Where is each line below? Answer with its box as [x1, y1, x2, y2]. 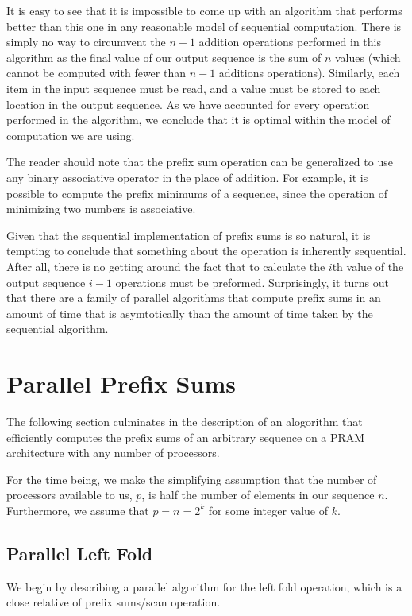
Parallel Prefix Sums [6, 367, 236, 400]
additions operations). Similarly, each [218, 64, 400, 81]
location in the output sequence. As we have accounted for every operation [6, 95, 370, 112]
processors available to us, [6, 486, 133, 503]
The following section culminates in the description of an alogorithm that [6, 413, 363, 429]
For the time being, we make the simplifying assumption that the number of [6, 471, 377, 487]
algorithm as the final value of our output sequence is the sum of [6, 48, 322, 65]
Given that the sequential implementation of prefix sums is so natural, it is [6, 227, 371, 243]
